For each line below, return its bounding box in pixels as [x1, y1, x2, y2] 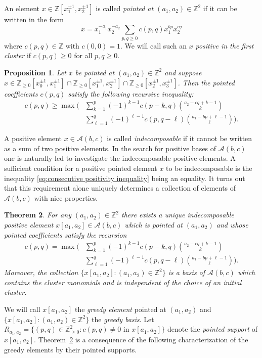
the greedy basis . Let [92, 314, 154, 324]
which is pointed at [124, 219, 183, 230]
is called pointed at [96, 3, 154, 13]
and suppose [164, 67, 202, 77]
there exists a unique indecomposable [121, 209, 234, 220]
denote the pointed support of [167, 324, 257, 334]
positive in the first [195, 40, 254, 51]
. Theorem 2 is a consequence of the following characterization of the [34, 334, 248, 344]
